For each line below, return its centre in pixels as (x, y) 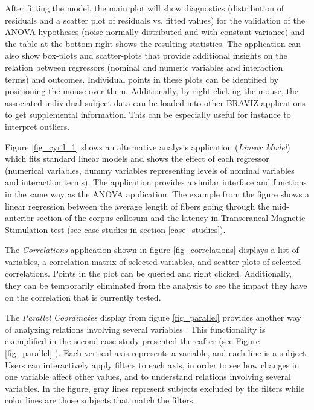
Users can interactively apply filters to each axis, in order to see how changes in (152, 364)
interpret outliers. (37, 126)
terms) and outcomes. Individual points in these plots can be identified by (142, 79)
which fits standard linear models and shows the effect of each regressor (137, 159)
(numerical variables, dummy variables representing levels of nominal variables (150, 170)
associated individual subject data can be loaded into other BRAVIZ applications (155, 102)
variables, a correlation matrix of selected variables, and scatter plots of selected (153, 261)
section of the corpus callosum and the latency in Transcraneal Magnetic (171, 218)
